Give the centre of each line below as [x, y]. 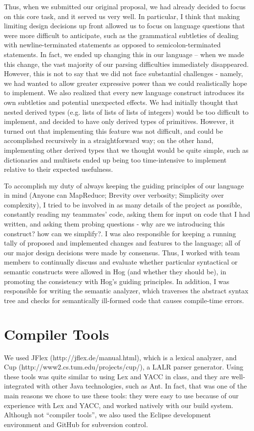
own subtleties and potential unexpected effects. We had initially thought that [121, 102]
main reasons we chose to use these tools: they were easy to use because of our [121, 395]
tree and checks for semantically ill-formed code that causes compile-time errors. [124, 300]
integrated [19, 386]
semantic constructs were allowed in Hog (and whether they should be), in [115, 272]
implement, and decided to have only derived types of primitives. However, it [119, 121]
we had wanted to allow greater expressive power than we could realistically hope [126, 83]
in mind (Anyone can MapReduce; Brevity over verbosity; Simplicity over [114, 195]
